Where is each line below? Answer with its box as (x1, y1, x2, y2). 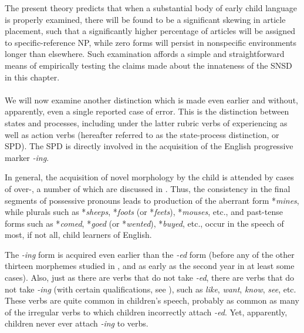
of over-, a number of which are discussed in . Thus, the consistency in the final (5, 182, 291, 194)
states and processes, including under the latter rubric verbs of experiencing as (5, 116, 288, 129)
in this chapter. (5, 70, 60, 83)
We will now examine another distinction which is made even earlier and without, (5, 93, 298, 106)
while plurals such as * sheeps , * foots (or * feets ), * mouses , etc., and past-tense (5, 206, 283, 218)
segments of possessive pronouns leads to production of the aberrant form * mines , (5, 194, 299, 206)
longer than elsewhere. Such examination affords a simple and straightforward (5, 48, 285, 60)
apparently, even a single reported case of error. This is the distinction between (5, 105, 289, 117)
